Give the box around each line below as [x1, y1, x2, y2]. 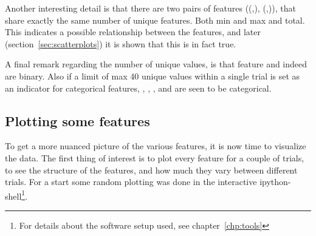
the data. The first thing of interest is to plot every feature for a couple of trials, [5, 151, 304, 164]
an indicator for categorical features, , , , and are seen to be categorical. [5, 81, 272, 94]
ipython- [259, 175, 291, 188]
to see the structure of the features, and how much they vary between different [5, 163, 298, 176]
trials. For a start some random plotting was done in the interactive [5, 175, 257, 188]
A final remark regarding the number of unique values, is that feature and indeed [5, 58, 307, 70]
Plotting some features [5, 111, 150, 130]
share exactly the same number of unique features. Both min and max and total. [5, 13, 305, 26]
